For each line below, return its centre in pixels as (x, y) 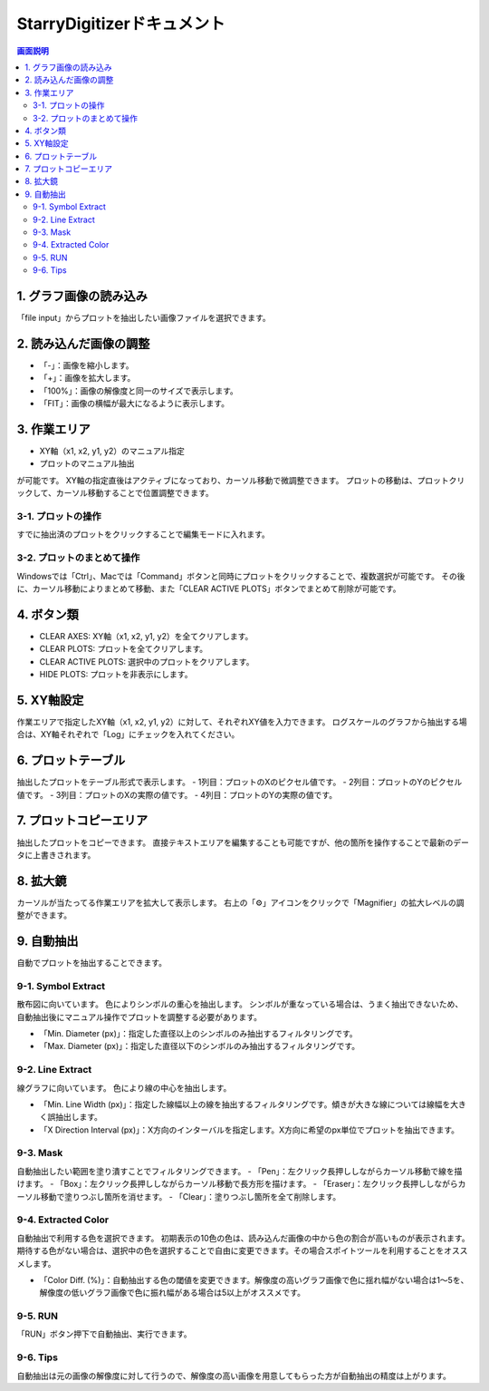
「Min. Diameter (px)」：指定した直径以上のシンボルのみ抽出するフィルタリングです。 (198, 1034)
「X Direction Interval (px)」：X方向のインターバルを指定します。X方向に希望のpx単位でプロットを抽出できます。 (249, 1130)
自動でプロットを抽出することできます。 (92, 963)
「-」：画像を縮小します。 (87, 365)
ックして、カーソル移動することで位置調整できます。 (115, 493)
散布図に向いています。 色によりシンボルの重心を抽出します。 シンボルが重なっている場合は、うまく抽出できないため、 (240, 1004)
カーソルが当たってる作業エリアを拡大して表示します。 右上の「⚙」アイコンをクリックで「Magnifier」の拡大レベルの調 (241, 902)
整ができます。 (44, 915)
